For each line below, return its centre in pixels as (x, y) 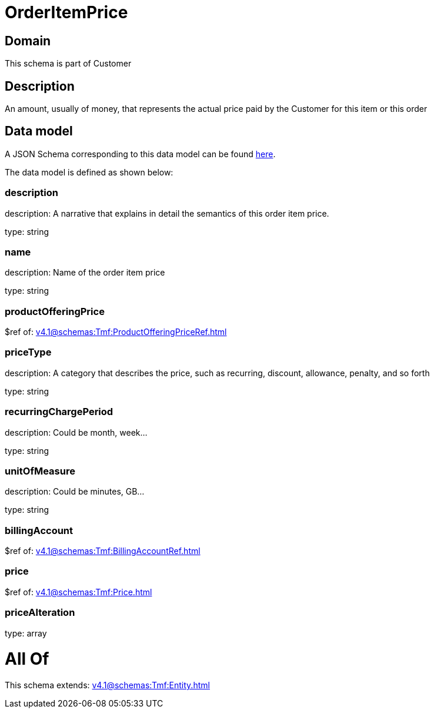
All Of (27, 659)
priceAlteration (40, 613)
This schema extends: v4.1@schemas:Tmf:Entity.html (107, 685)
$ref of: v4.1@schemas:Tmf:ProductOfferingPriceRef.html (116, 332)
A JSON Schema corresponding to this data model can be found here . (140, 154)
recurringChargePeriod (59, 412)
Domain (28, 41)
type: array (26, 633)
